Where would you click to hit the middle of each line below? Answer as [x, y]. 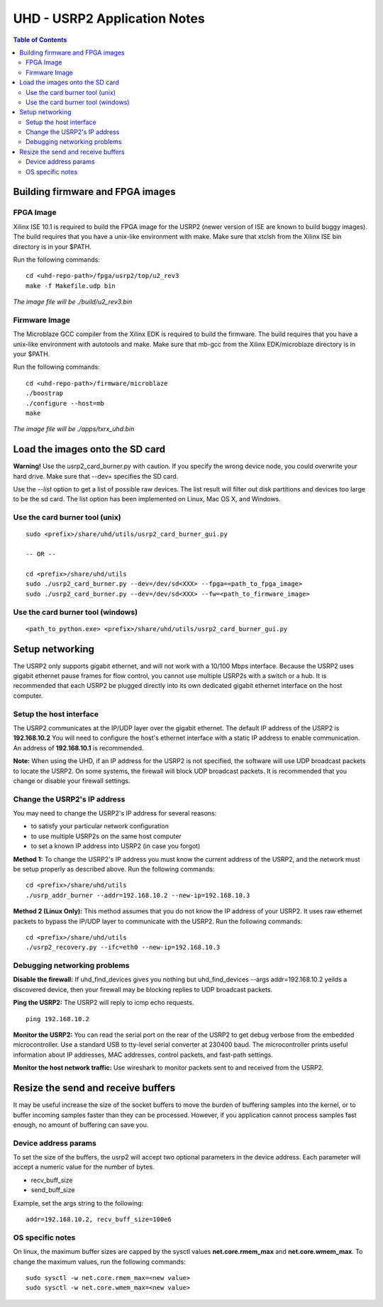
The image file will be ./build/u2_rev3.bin [73, 302]
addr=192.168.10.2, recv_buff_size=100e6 [99, 1219]
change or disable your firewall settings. [72, 781]
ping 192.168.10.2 [58, 1019]
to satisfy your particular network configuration [100, 826]
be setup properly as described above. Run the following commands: [114, 869]
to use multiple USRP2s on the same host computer [106, 836]
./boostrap [45, 393]
